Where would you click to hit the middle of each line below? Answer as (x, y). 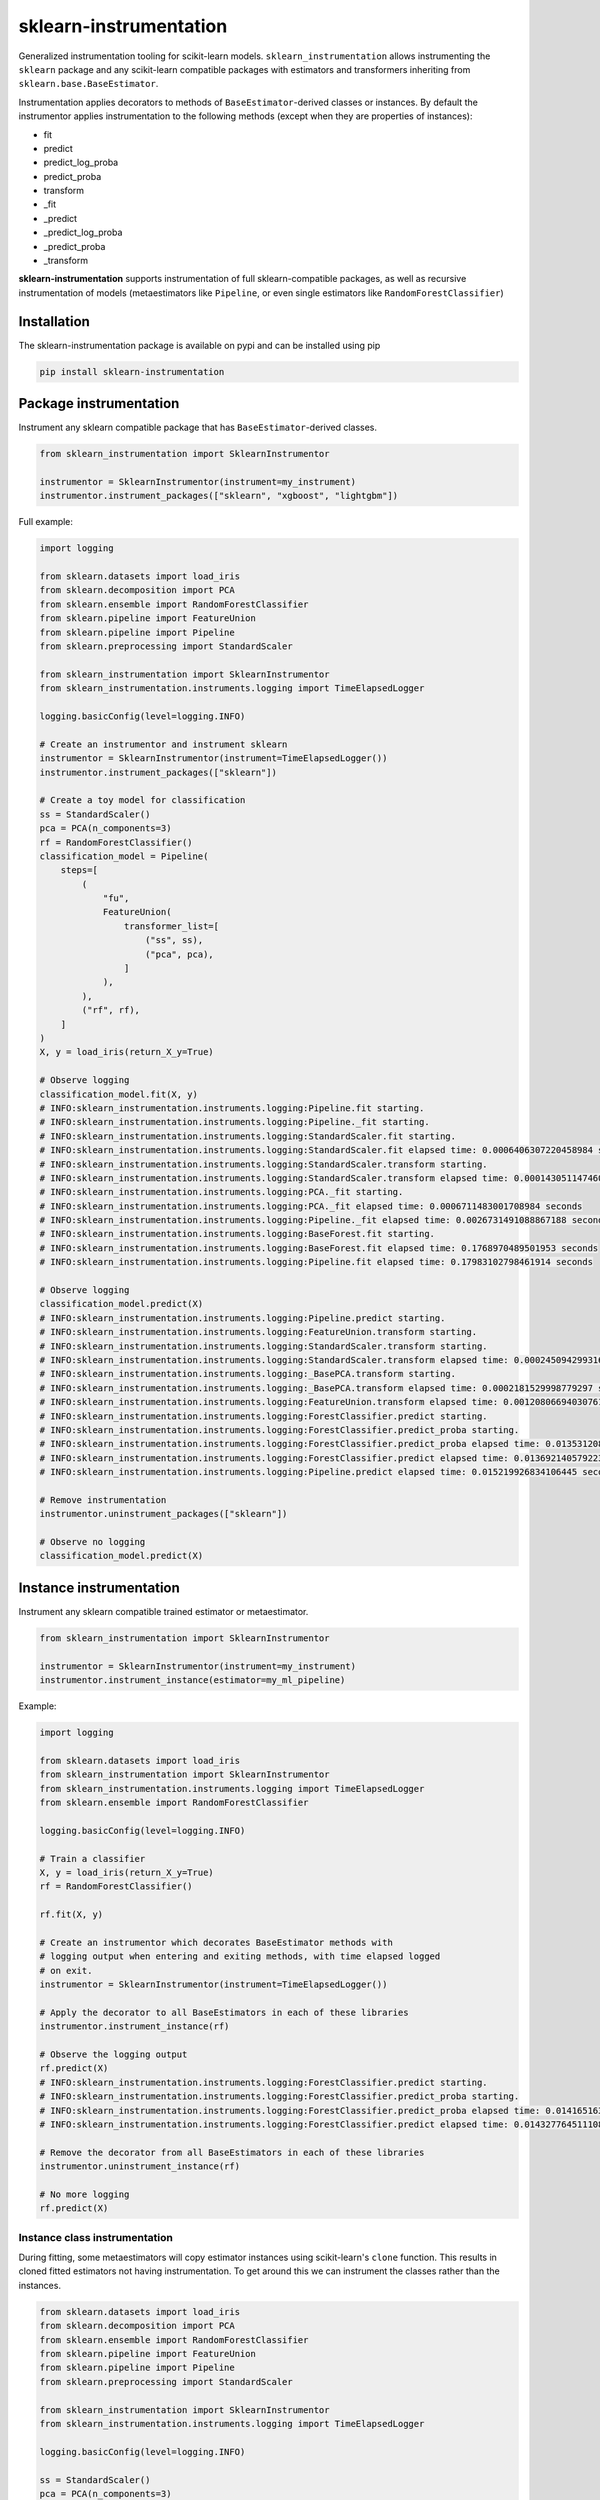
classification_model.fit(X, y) (119, 1094)
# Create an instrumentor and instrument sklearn (163, 744)
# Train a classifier (92, 1858)
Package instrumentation (99, 403)
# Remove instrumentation (103, 1499)
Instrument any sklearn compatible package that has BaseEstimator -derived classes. (198, 427)
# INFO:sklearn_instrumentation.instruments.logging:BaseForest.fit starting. (237, 1234)
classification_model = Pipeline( (124, 856)
